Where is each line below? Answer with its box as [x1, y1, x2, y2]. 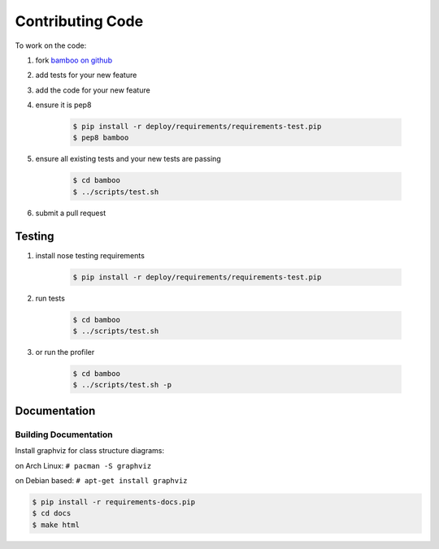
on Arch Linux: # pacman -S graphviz [15, 460, 152, 470]
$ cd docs [32, 508, 72, 518]
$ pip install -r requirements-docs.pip [32, 497, 195, 507]
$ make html [32, 520, 80, 530]
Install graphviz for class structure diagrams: [15, 446, 165, 456]
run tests [35, 293, 65, 303]
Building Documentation [15, 429, 113, 440]
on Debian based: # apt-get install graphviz [15, 475, 188, 485]
